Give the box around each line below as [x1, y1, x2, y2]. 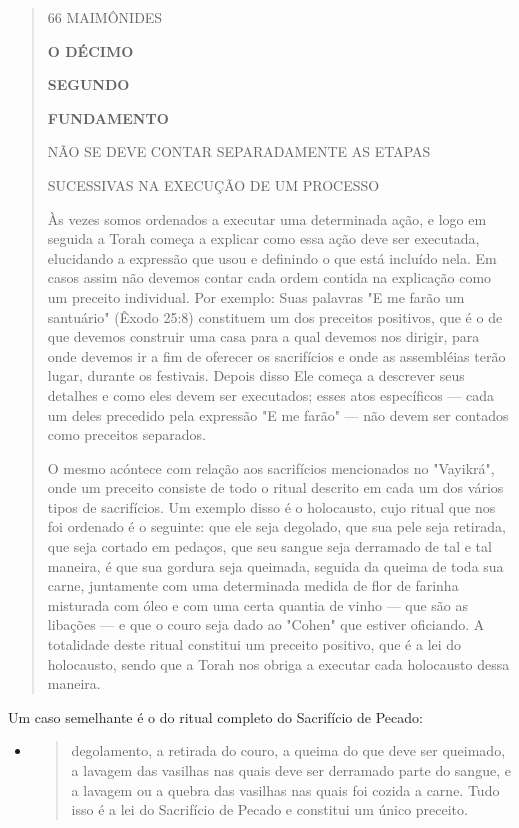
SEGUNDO [47, 74, 130, 95]
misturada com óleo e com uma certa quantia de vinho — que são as [47, 594, 469, 615]
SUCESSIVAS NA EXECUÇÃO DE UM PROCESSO [47, 174, 380, 195]
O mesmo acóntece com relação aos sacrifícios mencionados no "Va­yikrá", [47, 457, 495, 478]
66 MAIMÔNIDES [47, 7, 163, 27]
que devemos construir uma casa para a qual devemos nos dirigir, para [47, 326, 480, 347]
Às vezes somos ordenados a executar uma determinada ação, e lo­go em [47, 208, 487, 229]
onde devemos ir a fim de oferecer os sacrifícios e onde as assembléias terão [47, 345, 506, 366]
